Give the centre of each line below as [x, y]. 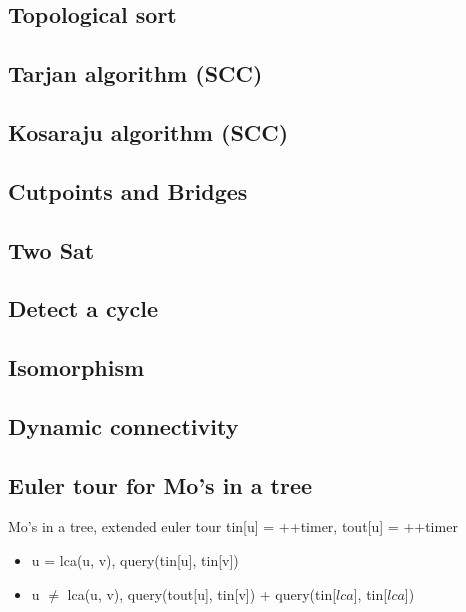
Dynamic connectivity [123, 425]
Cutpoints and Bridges [128, 190]
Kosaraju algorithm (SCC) [148, 131]
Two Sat [51, 249]
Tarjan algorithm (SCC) [135, 73]
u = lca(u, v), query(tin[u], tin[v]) [135, 560]
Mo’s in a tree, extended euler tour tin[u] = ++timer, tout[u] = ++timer [233, 526]
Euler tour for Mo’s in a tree [160, 484]
